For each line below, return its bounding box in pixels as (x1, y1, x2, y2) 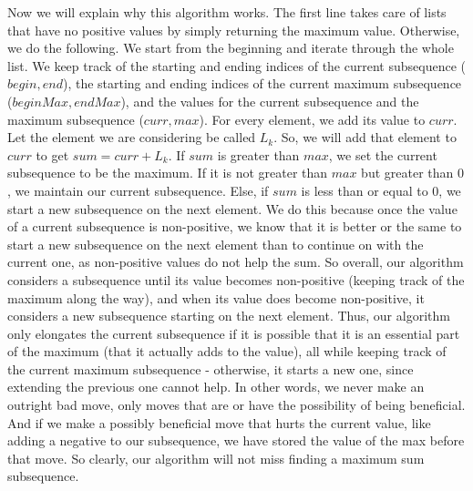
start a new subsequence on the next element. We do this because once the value (7, 199, 458, 218)
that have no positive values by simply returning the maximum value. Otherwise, (7, 20, 460, 39)
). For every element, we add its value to (199, 109, 426, 128)
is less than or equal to (301, 180, 428, 199)
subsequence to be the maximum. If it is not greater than (7, 163, 328, 182)
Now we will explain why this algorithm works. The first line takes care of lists (7, 3, 447, 21)
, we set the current (328, 145, 437, 164)
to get (36, 145, 69, 164)
